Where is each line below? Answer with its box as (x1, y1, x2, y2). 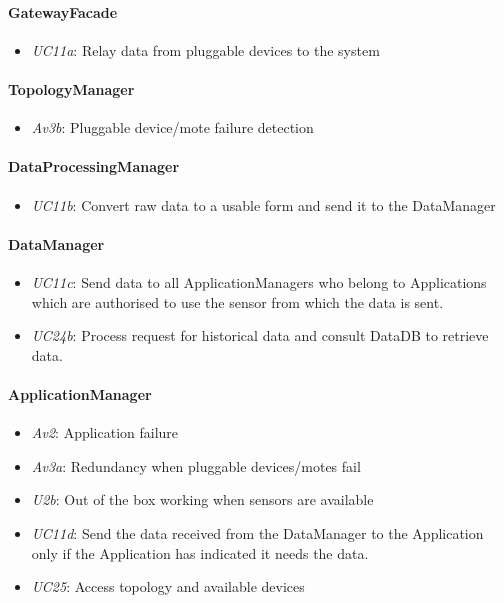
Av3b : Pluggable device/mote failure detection (31, 117, 314, 138)
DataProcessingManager (8, 156, 180, 177)
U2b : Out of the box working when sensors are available (31, 489, 374, 510)
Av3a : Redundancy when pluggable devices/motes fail (31, 455, 361, 476)
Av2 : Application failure (31, 422, 179, 443)
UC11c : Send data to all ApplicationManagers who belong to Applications (31, 271, 487, 292)
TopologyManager (8, 78, 135, 99)
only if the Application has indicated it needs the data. (31, 542, 369, 563)
